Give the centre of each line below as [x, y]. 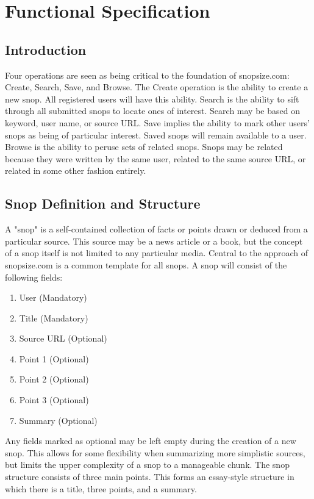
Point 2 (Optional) [54, 379]
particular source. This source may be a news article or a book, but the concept [154, 241]
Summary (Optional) [58, 420]
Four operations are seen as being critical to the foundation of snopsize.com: [147, 75]
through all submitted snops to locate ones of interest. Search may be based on [152, 111]
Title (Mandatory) [54, 318]
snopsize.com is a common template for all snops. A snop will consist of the [146, 264]
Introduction [46, 49]
